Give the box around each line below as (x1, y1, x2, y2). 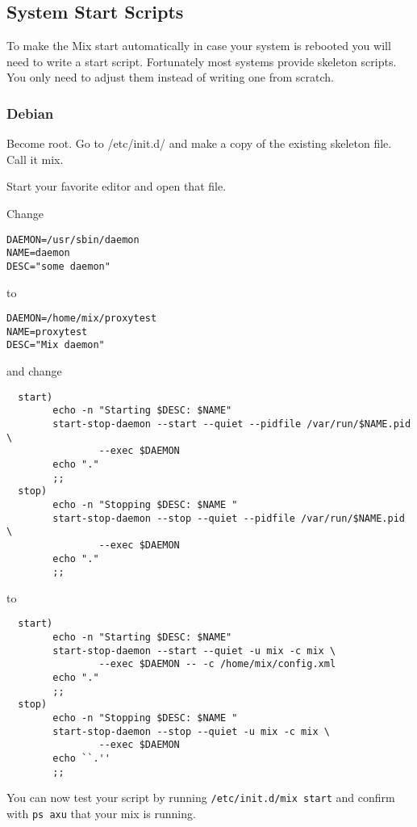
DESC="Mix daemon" (6, 339, 105, 351)
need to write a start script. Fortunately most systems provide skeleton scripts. (6, 52, 397, 69)
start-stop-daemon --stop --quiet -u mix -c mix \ (52, 725, 330, 737)
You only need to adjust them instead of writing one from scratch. (6, 69, 334, 86)
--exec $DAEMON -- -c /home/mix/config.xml (98, 658, 336, 670)
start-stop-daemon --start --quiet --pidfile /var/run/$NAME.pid (52, 418, 411, 430)
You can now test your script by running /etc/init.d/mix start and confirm (6, 789, 395, 806)
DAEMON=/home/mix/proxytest (6, 313, 157, 325)
